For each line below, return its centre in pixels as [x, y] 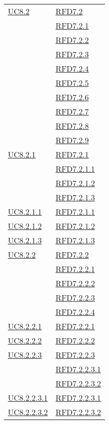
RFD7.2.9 [72, 140]
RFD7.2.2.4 [75, 312]
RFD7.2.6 [72, 97]
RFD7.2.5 [72, 83]
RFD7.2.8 [72, 126]
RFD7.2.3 [72, 54]
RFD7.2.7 [72, 111]
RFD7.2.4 [72, 68]
